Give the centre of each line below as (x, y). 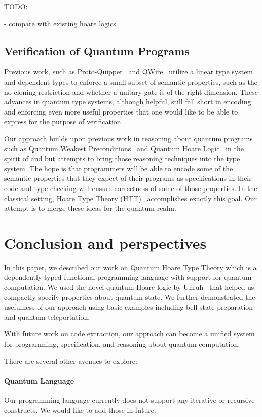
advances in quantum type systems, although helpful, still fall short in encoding (128, 102)
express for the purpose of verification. (64, 121)
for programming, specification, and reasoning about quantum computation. (122, 343)
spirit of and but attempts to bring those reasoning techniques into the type (122, 158)
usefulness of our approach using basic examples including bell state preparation (129, 307)
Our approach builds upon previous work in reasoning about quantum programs (128, 138)
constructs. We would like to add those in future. (80, 410)
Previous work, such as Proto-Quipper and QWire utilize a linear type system (129, 72)
